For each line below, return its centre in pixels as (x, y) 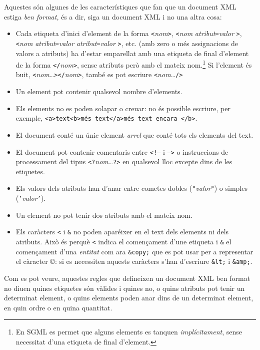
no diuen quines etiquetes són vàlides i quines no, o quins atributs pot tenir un (124, 288)
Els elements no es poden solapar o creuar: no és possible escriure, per (123, 108)
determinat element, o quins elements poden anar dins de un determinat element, (129, 298)
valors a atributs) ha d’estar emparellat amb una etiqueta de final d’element (132, 53)
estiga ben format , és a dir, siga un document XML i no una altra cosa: (113, 16)
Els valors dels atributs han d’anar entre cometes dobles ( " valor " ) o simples (131, 188)
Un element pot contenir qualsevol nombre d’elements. (99, 91)
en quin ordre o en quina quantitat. (58, 307)
